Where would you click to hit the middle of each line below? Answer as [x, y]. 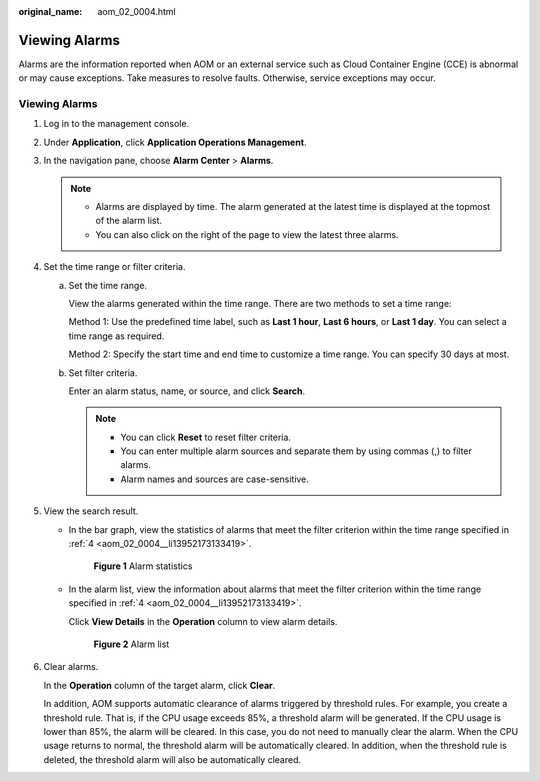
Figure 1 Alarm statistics [143, 566]
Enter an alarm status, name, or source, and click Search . [187, 391]
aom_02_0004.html [137, 11]
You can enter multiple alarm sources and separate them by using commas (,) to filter [296, 451]
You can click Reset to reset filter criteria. [206, 437]
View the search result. [91, 511]
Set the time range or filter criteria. [114, 267]
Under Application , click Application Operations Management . [175, 142]
